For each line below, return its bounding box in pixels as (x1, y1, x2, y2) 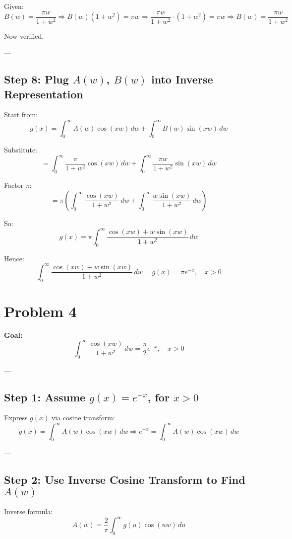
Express (4, 412, 28, 423)
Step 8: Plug (4, 72, 69, 87)
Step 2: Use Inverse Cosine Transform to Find (4, 472, 245, 487)
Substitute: (4, 145, 37, 155)
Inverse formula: (4, 506, 53, 517)
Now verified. (4, 30, 44, 41)
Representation (4, 86, 83, 101)
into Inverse (151, 72, 213, 87)
